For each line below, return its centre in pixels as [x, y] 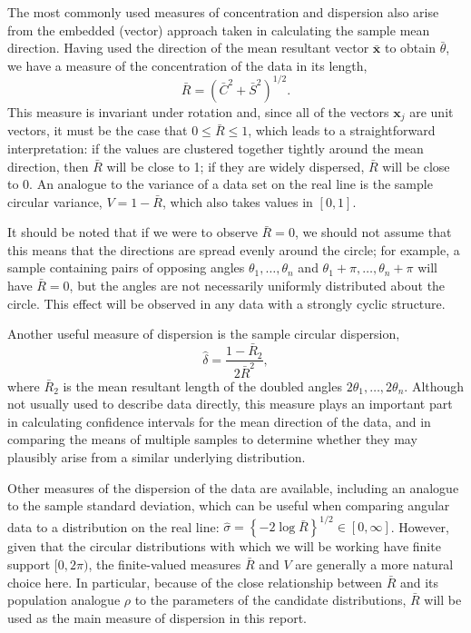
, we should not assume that [373, 232]
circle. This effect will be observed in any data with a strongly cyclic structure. [226, 303]
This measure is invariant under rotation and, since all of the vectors [198, 111]
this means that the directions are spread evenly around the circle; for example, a [234, 249]
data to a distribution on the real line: [113, 526]
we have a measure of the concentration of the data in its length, [187, 65]
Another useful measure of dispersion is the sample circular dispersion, [204, 334]
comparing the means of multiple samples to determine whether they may [212, 439]
